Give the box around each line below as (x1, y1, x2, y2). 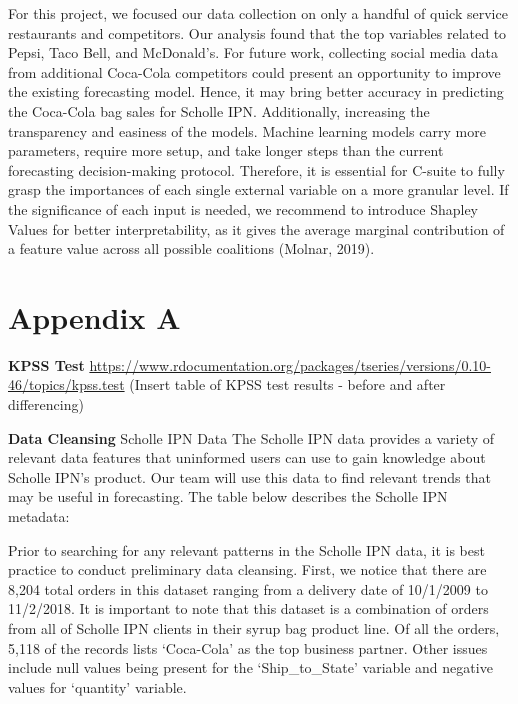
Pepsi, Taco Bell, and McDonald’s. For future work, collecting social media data (8, 42, 498, 63)
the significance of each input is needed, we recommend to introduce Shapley (8, 198, 478, 219)
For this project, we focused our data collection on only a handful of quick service (8, 3, 508, 23)
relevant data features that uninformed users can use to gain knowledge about (8, 447, 486, 468)
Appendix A (8, 296, 181, 337)
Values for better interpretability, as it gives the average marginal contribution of (8, 218, 505, 239)
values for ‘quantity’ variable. (8, 676, 187, 697)
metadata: (8, 506, 70, 526)
